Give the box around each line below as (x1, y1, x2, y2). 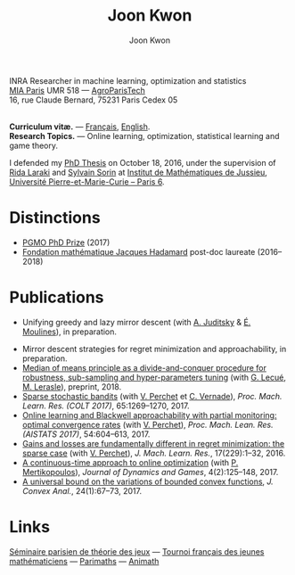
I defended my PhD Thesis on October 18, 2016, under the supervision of (9, 157, 276, 168)
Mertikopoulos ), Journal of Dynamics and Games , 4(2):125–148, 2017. (21, 466, 279, 477)
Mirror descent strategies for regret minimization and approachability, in (21, 343, 287, 354)
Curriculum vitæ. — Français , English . (9, 121, 151, 132)
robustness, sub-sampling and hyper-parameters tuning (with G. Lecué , (21, 372, 287, 382)
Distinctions (9, 208, 101, 228)
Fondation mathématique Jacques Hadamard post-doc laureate (21, 246, 256, 257)
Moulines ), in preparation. (21, 326, 118, 337)
